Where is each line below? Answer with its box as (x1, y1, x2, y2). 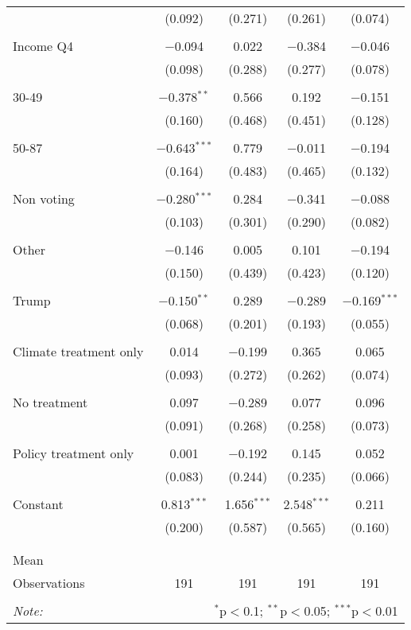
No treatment (13, 393, 88, 411)
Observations (13, 574, 85, 592)
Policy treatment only (13, 444, 134, 462)
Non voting (13, 189, 75, 208)
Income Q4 (13, 37, 73, 55)
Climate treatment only (13, 342, 144, 360)
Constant (13, 495, 64, 513)
